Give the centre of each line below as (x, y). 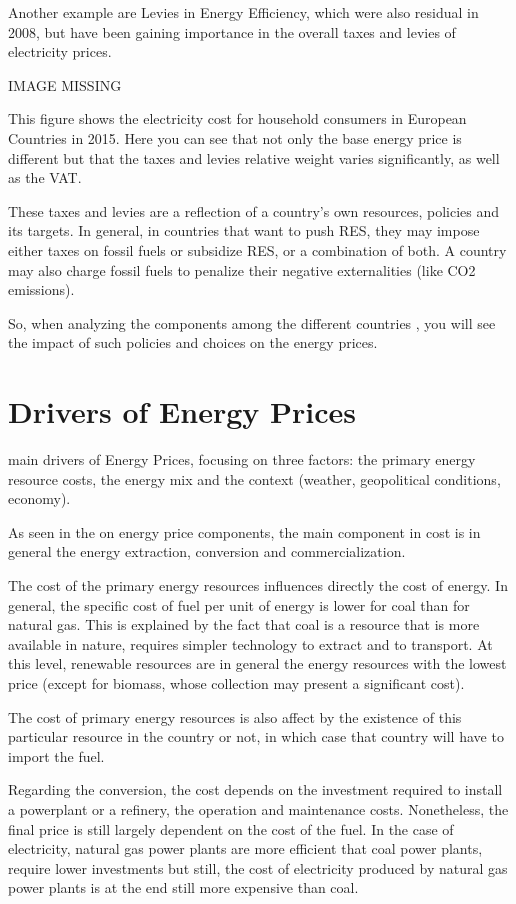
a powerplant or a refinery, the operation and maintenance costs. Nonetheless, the (258, 808)
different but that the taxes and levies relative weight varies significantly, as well (254, 157)
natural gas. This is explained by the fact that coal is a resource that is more (244, 624)
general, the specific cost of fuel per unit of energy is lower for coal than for (239, 604)
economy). (39, 498)
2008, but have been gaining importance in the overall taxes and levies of (232, 31)
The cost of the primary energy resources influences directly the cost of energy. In (258, 585)
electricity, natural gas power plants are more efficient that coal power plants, (245, 848)
